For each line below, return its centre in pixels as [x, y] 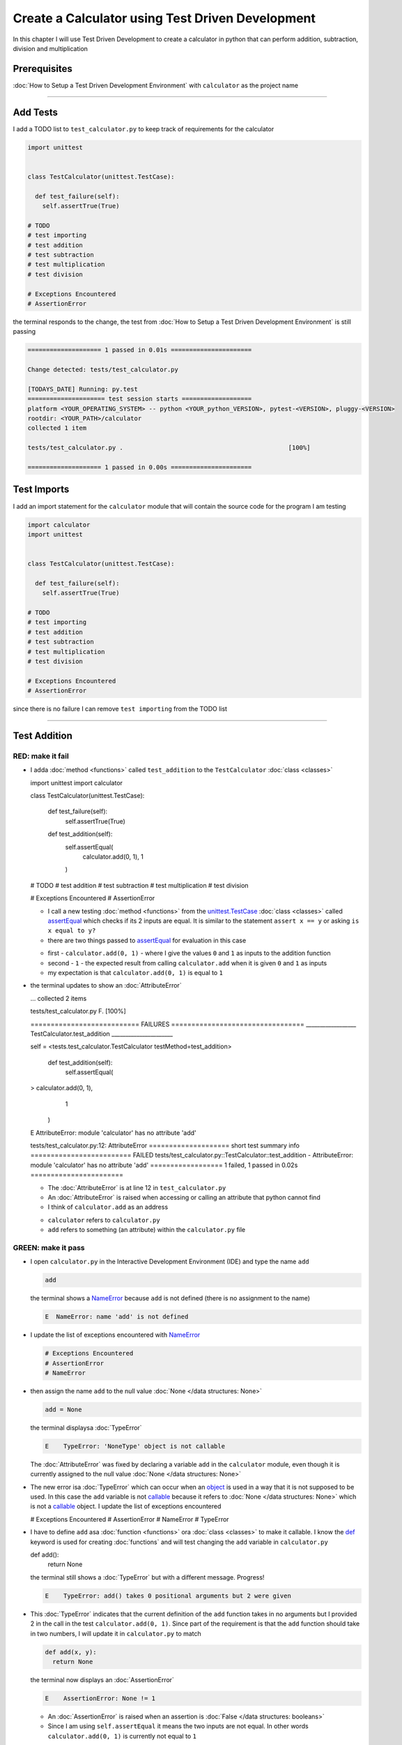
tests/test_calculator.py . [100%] [169, 448]
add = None [63, 1409]
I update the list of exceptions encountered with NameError [115, 1335]
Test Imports [41, 490]
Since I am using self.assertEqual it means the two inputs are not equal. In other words [178, 1726]
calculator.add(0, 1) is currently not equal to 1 [122, 1736]
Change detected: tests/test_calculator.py [103, 370]
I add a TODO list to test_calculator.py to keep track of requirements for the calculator [144, 128]
